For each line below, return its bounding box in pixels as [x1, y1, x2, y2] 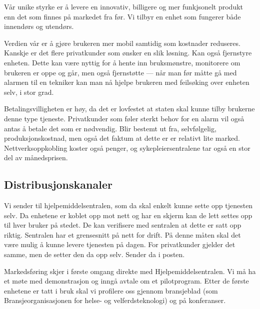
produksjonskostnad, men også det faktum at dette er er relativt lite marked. [4, 133, 240, 143]
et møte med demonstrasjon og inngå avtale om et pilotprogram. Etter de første [4, 276, 249, 286]
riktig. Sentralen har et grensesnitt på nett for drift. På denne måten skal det [4, 229, 241, 240]
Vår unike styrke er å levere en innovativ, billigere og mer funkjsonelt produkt [4, 1, 243, 11]
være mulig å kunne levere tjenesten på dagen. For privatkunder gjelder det [4, 239, 235, 250]
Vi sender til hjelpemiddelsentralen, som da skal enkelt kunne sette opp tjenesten [4, 200, 253, 211]
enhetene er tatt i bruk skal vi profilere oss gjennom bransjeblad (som [4, 285, 218, 296]
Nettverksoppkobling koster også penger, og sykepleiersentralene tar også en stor [4, 142, 250, 153]
